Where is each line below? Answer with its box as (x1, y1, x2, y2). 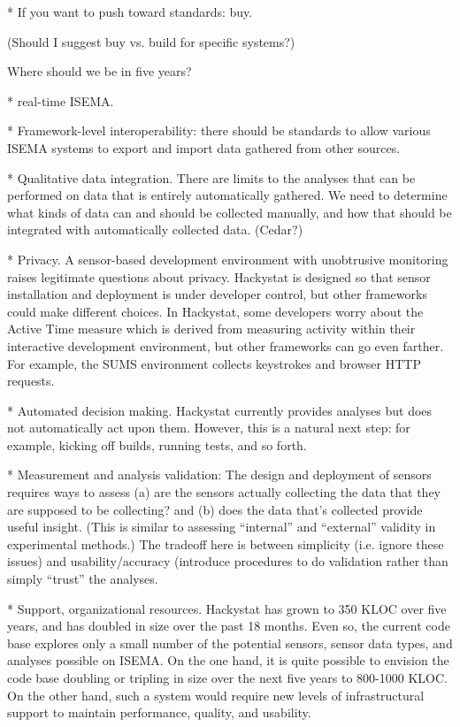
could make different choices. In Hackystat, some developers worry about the (7, 302, 424, 320)
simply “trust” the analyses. (7, 570, 158, 588)
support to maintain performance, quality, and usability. (7, 703, 311, 722)
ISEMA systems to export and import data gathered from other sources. (7, 138, 401, 157)
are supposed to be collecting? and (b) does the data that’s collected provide (7, 500, 423, 518)
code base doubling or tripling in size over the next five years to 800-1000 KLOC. (7, 669, 448, 686)
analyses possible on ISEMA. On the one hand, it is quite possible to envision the (7, 651, 449, 670)
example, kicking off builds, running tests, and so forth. (7, 435, 307, 454)
